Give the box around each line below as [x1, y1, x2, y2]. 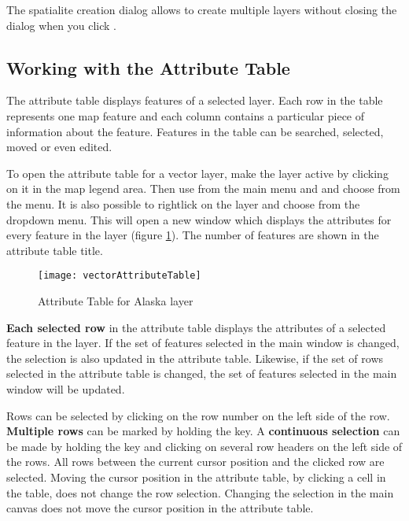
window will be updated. [6, 380, 125, 397]
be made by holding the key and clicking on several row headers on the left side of [6, 438, 403, 454]
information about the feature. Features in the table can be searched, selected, [6, 123, 384, 139]
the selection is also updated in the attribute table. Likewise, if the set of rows [6, 349, 384, 366]
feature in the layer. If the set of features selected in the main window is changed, [6, 334, 400, 351]
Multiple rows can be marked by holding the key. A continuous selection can [6, 423, 400, 439]
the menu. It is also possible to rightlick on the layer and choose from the [6, 195, 360, 212]
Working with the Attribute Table [6, 55, 290, 79]
